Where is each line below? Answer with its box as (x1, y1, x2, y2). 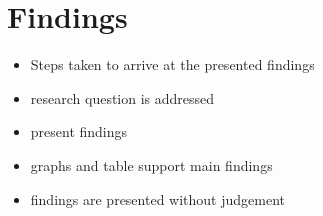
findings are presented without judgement (30, 188, 285, 209)
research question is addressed (30, 87, 215, 108)
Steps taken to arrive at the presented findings (30, 54, 315, 75)
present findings (30, 121, 128, 142)
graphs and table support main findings (30, 154, 273, 175)
